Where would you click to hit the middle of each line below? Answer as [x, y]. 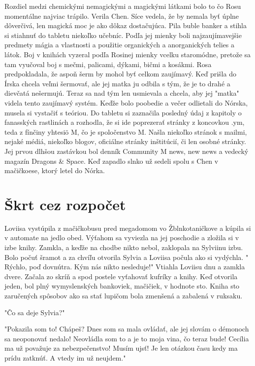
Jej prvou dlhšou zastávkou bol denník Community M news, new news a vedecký [127, 151]
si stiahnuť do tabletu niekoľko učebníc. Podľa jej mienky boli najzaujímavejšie [123, 35]
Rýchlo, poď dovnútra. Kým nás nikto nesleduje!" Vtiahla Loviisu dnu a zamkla [125, 267]
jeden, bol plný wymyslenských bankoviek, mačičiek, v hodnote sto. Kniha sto [122, 286]
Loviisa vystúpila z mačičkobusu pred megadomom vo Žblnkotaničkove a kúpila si [128, 228]
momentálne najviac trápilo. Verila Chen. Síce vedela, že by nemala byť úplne [122, 16]
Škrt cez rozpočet [65, 204]
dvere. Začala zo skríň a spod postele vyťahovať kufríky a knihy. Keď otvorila [121, 276]
